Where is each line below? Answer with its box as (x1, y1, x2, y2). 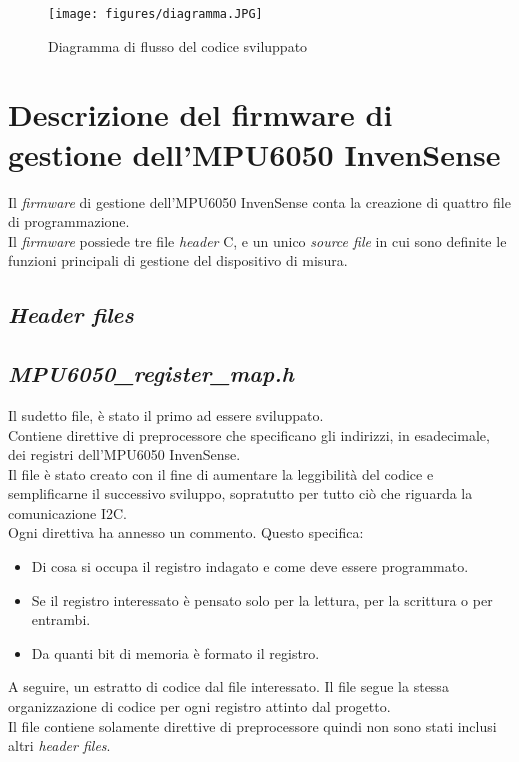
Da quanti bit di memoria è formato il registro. (31, 642, 320, 663)
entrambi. (31, 609, 91, 630)
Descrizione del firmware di (8, 94, 393, 135)
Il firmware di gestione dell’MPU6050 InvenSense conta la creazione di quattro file (8, 191, 511, 212)
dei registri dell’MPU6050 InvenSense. (8, 444, 241, 465)
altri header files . (8, 735, 111, 756)
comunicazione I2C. (8, 502, 127, 523)
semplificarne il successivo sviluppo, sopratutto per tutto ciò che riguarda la (8, 483, 473, 504)
